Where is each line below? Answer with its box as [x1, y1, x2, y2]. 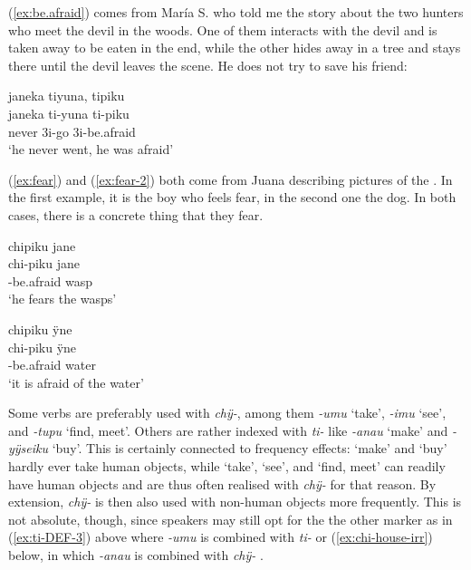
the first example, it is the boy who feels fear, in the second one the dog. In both [8, 188, 457, 207]
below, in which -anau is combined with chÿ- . [8, 546, 264, 565]
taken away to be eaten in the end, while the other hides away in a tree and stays [8, 38, 461, 57]
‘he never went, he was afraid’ [8, 140, 174, 159]
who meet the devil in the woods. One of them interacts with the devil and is [8, 20, 437, 39]
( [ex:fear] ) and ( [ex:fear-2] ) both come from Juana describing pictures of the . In [8, 169, 453, 188]
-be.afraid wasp [8, 271, 93, 290]
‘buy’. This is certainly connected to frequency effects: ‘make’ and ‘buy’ [52, 439, 447, 458]
